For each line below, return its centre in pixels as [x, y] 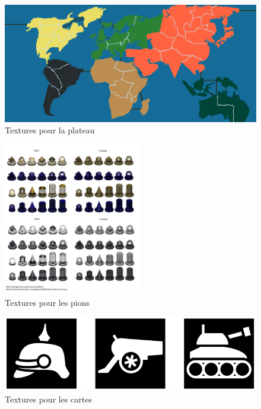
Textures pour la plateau [50, 130]
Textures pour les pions [47, 302]
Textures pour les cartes [48, 399]
